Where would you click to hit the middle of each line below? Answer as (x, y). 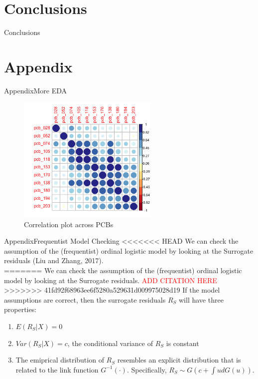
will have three (201, 299)
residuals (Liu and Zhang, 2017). (54, 260)
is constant (183, 343)
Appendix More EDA (36, 90)
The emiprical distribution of (60, 360)
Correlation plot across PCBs (69, 224)
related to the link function (57, 369)
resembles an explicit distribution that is (179, 360)
